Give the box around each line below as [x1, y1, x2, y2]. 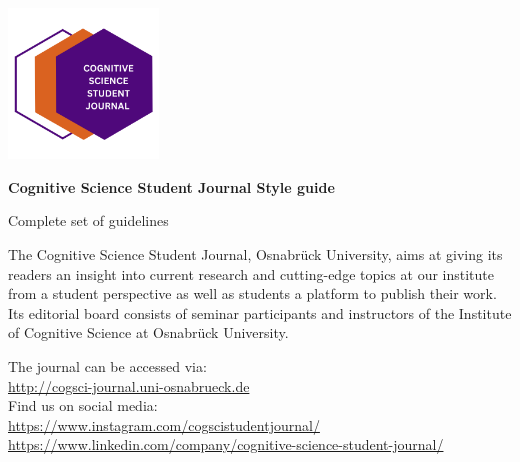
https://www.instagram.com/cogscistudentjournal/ [8, 414, 320, 435]
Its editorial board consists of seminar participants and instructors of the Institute [8, 302, 512, 323]
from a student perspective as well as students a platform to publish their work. [8, 283, 497, 304]
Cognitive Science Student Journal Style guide [8, 176, 335, 197]
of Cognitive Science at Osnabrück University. [8, 322, 289, 343]
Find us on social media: [8, 395, 158, 416]
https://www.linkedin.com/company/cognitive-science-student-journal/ [8, 434, 444, 455]
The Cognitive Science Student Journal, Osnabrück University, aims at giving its [8, 243, 503, 264]
